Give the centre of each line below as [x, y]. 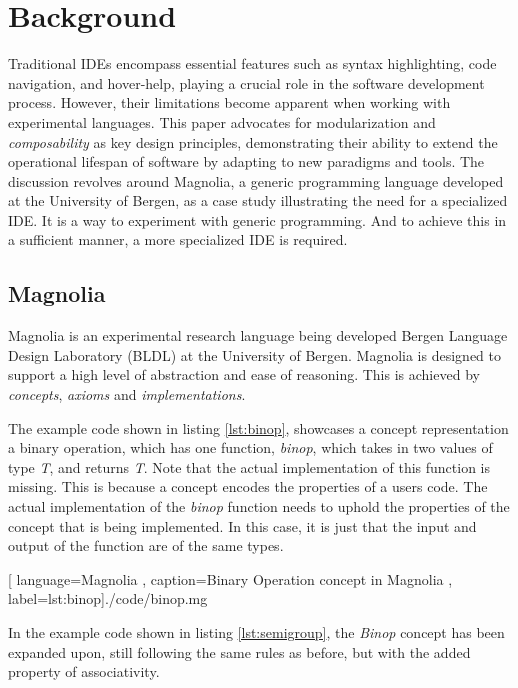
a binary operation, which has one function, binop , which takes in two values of [250, 447]
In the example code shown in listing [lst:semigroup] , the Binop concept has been [256, 631]
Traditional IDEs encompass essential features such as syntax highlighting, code [252, 63]
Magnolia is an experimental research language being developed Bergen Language [258, 335]
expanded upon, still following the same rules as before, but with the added [239, 651]
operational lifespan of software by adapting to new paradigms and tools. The [246, 161]
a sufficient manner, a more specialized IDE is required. [178, 239]
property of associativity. [84, 671]
